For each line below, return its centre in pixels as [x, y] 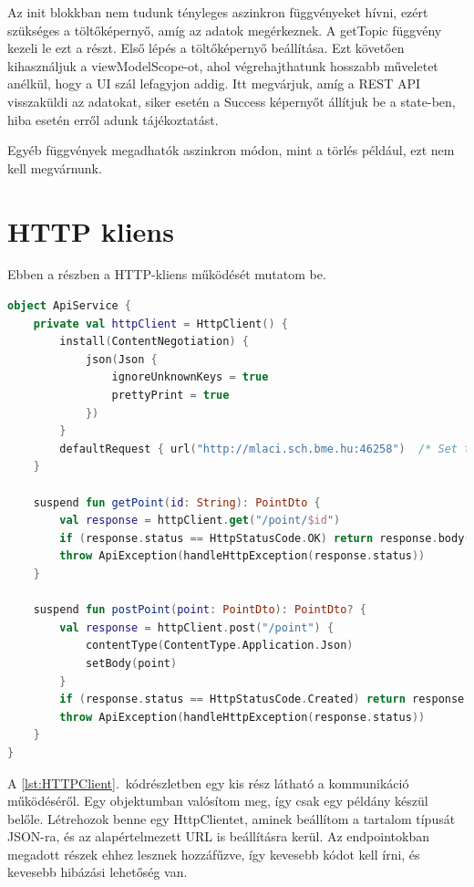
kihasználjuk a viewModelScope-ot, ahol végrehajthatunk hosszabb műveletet [223, 65]
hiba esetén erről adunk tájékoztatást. [113, 119]
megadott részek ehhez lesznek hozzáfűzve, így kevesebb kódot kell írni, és [214, 854]
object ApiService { [70, 306]
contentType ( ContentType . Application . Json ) [219, 646]
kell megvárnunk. [55, 167]
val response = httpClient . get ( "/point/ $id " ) [200, 521]
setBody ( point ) [131, 663]
